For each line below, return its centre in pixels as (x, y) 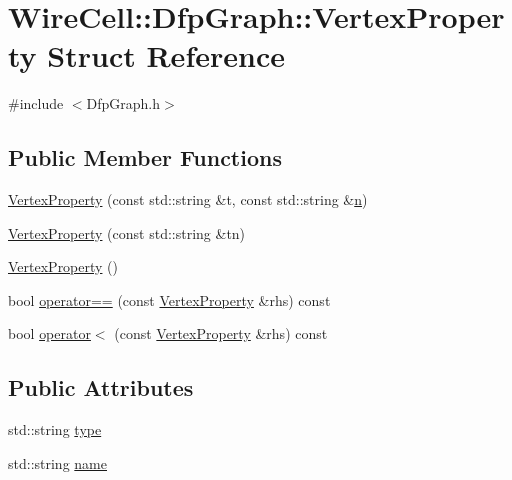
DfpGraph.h (123, 103)
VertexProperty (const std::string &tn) (127, 232)
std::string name (57, 462)
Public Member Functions (145, 157)
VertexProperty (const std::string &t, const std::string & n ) (188, 199)
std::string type (55, 429)
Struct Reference (166, 55)
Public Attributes (101, 387)
